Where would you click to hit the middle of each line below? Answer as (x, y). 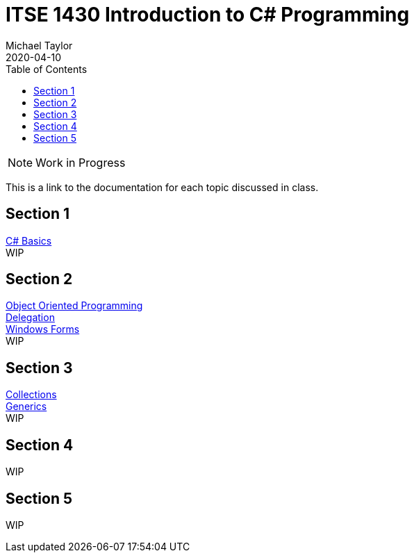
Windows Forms (43, 329)
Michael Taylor (39, 45)
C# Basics (29, 240)
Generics (26, 407)
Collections (31, 395)
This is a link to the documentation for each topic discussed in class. (162, 187)
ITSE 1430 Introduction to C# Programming (208, 15)
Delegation (30, 318)
